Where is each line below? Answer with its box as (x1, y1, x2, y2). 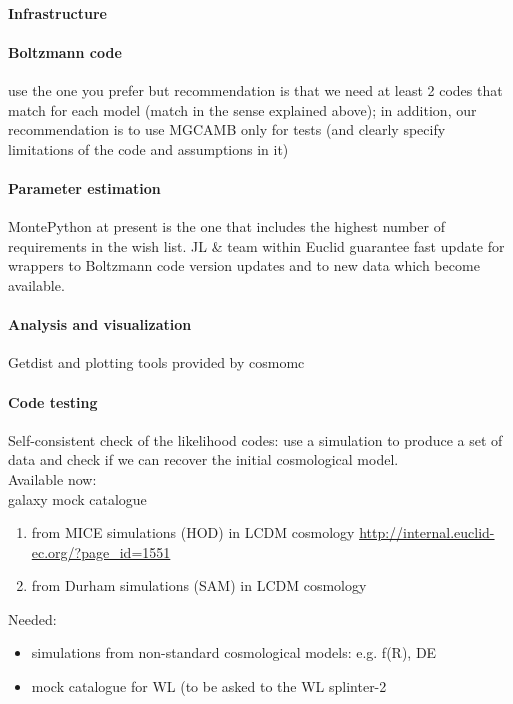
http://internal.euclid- (359, 522, 495, 543)
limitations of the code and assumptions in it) (8, 138, 289, 159)
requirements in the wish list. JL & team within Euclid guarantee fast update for (8, 235, 505, 256)
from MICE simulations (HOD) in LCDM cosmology (31, 522, 355, 543)
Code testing (8, 391, 98, 412)
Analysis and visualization (8, 314, 192, 335)
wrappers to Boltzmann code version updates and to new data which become (8, 255, 480, 276)
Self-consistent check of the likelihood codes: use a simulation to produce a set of (8, 429, 503, 450)
